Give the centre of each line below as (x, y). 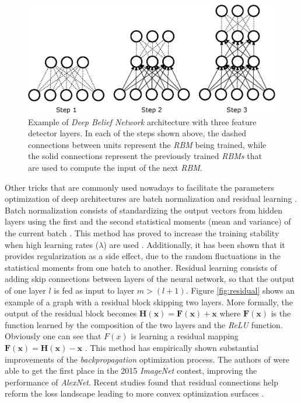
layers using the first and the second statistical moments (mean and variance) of (148, 221)
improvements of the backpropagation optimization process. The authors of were (147, 359)
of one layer (25, 290)
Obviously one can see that (53, 336)
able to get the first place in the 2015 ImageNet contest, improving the (131, 371)
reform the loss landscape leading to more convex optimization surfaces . (134, 393)
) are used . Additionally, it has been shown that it (194, 244)
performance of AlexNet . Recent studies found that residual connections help (141, 382)
